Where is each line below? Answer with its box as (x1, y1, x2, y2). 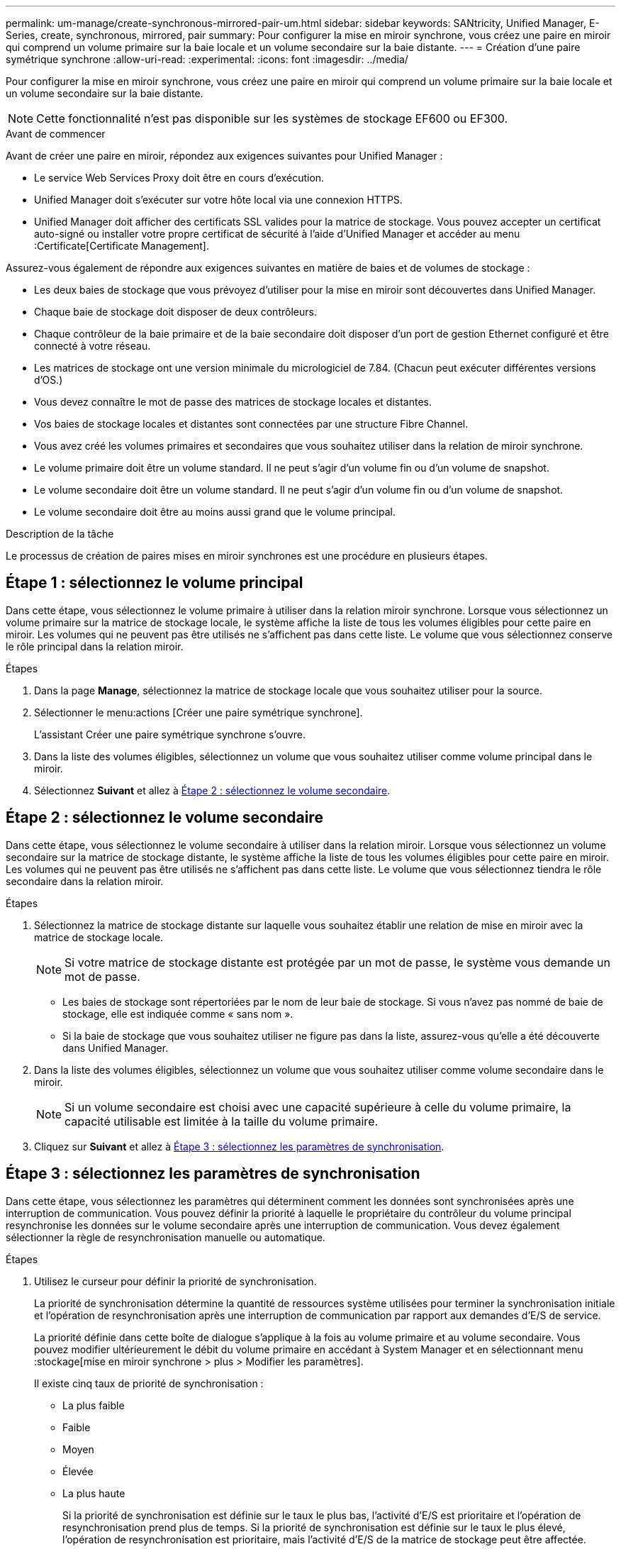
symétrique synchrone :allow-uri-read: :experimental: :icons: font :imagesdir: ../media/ (6, 53, 408, 65)
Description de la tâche (6, 528, 114, 540)
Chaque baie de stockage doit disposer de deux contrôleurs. (34, 306, 317, 318)
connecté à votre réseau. (34, 340, 151, 352)
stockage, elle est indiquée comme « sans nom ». (62, 1007, 293, 1020)
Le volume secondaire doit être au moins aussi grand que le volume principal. (34, 506, 396, 518)
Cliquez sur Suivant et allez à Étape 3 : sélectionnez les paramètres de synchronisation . (34, 1140, 444, 1153)
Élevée (62, 1465, 94, 1477)
